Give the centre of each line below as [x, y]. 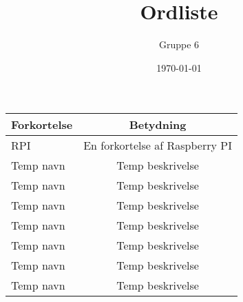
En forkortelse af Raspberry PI [158, 145]
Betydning [158, 125]
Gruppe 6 [179, 44]
